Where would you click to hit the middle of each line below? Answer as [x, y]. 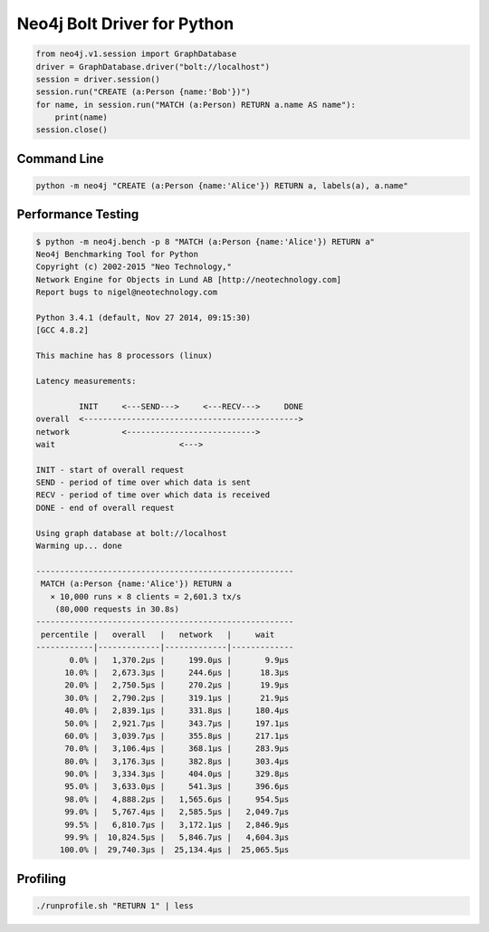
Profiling [42, 879]
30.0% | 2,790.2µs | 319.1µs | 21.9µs [177, 698]
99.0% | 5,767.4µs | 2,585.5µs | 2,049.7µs [177, 812]
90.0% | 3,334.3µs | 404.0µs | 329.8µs [177, 774]
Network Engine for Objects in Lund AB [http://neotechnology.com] [189, 279]
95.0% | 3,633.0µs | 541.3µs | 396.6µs [177, 787]
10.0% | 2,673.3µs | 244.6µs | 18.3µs [177, 672]
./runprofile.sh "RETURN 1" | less [115, 906]
